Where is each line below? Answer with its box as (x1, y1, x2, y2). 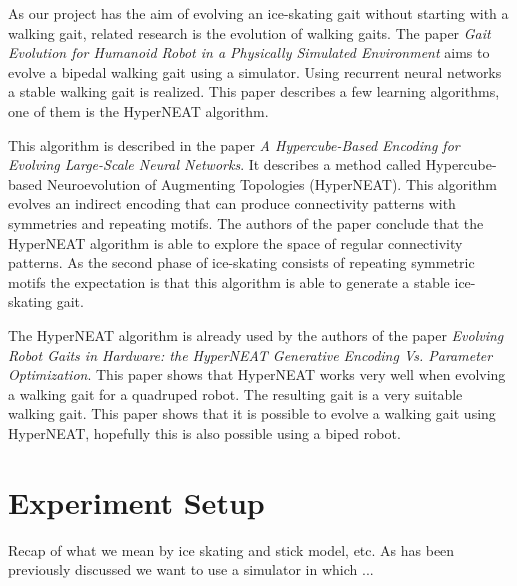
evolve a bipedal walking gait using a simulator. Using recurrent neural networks (8, 61, 502, 82)
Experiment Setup (8, 481, 265, 522)
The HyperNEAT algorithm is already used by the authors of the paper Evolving (8, 324, 504, 345)
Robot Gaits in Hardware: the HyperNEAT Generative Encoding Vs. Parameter (8, 344, 493, 365)
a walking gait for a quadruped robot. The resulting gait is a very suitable (8, 383, 463, 404)
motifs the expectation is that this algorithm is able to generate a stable (8, 271, 450, 292)
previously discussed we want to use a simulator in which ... (8, 559, 374, 580)
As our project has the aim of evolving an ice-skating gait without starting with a (8, 3, 509, 23)
